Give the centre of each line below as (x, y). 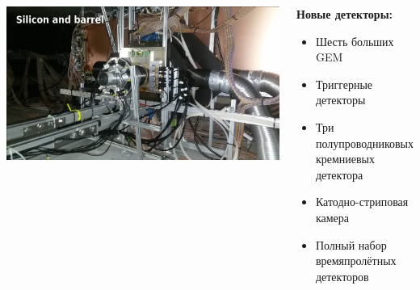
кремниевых (345, 159)
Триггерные (344, 84)
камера (332, 217)
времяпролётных (356, 261)
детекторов (342, 276)
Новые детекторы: (345, 14)
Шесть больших (355, 41)
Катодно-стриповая (362, 202)
